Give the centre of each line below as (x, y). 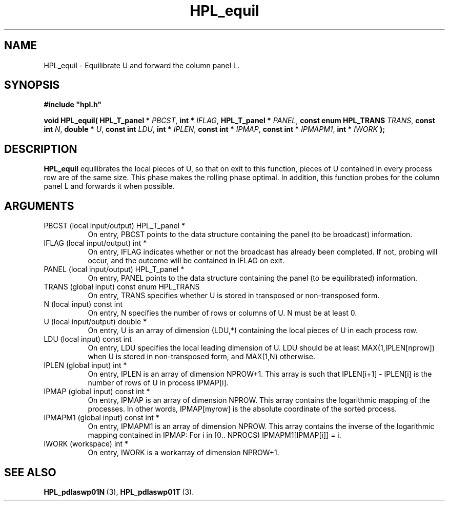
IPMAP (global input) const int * (97, 392)
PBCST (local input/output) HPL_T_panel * (114, 226)
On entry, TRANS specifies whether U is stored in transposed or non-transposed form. (234, 296)
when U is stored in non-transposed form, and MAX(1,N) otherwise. (201, 357)
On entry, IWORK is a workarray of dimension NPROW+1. (183, 453)
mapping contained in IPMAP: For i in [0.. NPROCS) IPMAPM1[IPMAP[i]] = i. (215, 435)
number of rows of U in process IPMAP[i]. (158, 383)
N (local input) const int (83, 304)
